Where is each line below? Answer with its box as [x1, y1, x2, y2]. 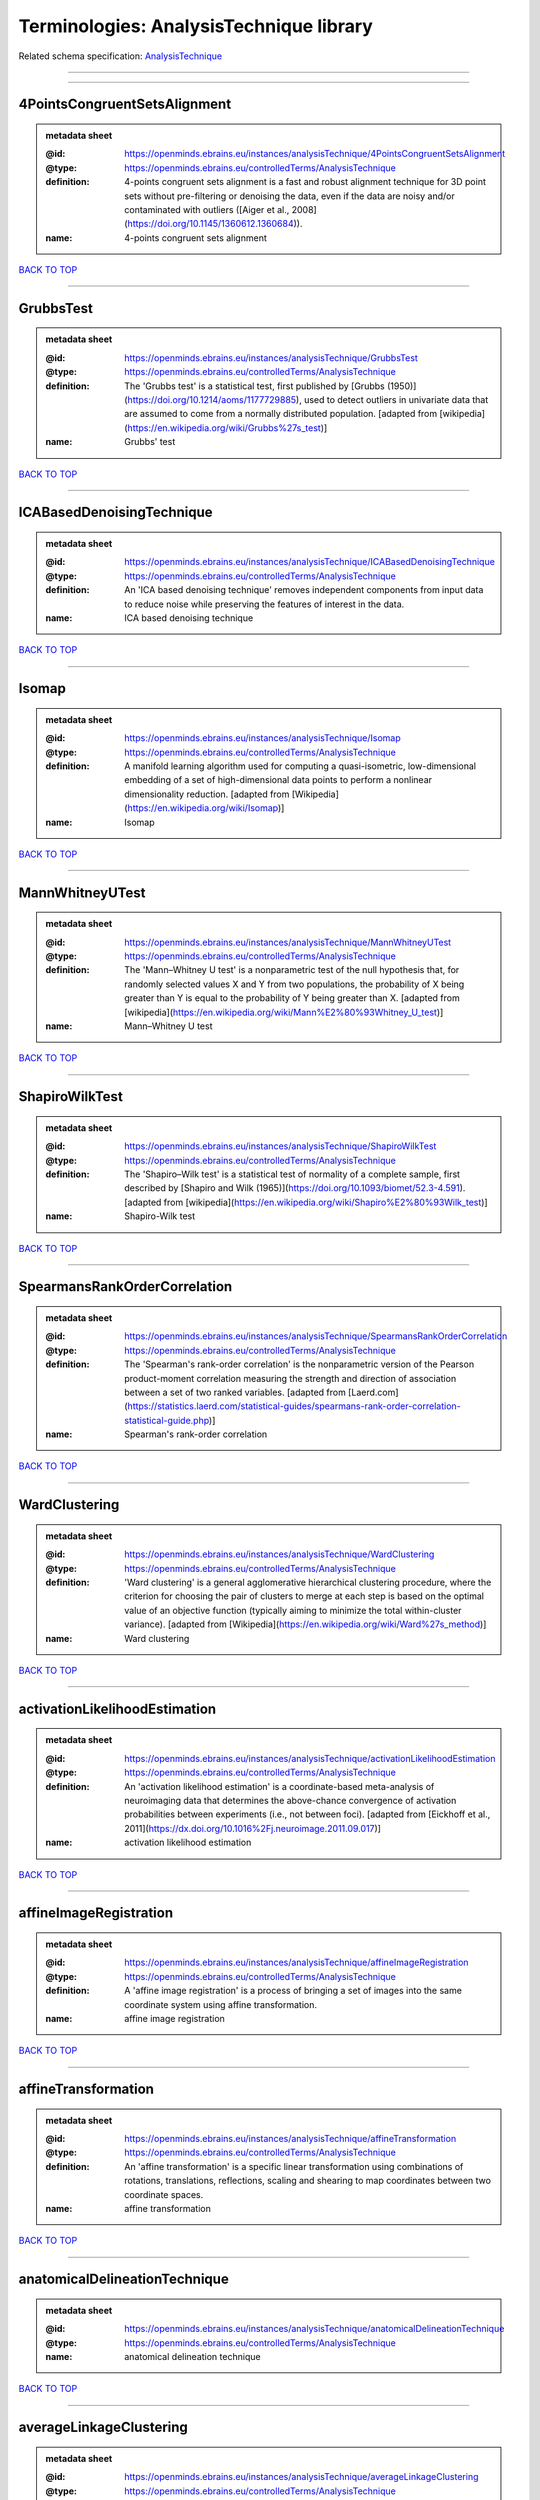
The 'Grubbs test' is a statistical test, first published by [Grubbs [124, 380, 385, 392]
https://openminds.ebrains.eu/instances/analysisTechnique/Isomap [124, 732, 402, 744]
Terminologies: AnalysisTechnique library [18, 15, 374, 37]
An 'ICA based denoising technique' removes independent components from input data [124, 584, 484, 596]
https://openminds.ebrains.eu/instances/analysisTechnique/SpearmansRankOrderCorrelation [124, 1330, 508, 1342]
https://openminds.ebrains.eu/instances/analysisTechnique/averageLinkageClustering [124, 2471, 479, 2483]
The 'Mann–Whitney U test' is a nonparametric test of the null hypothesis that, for [124, 964, 460, 976]
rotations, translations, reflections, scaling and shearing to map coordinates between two [124, 2175, 492, 2187]
